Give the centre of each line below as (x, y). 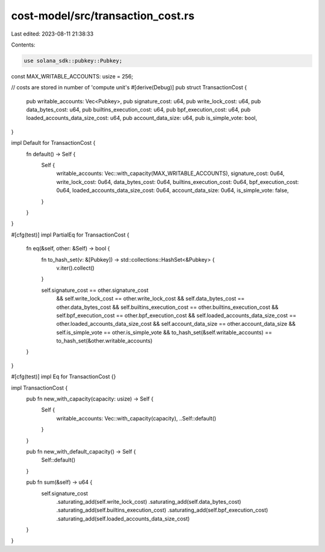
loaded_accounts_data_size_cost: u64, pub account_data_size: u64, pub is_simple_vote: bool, (142, 118)
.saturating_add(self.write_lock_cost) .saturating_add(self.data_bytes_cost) (149, 501)
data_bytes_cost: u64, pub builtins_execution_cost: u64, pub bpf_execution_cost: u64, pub (138, 110)
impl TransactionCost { (39, 388)
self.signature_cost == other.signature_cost (95, 290)
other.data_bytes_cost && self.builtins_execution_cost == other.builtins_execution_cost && (167, 307)
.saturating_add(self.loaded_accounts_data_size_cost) (123, 518)
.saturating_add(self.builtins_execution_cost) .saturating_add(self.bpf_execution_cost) (162, 510)
